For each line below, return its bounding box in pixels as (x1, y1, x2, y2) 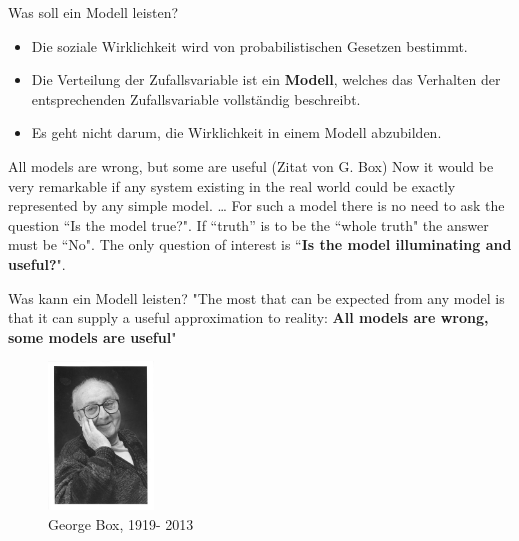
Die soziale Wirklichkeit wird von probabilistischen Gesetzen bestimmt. (31, 35, 468, 56)
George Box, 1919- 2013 (48, 513, 194, 534)
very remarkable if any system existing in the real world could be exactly (8, 175, 456, 196)
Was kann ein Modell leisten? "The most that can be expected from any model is (8, 287, 505, 308)
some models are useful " (8, 326, 177, 347)
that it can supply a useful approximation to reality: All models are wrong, (8, 307, 489, 328)
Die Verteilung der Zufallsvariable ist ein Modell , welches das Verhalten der (31, 69, 501, 90)
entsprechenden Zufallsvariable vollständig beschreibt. (31, 88, 361, 109)
